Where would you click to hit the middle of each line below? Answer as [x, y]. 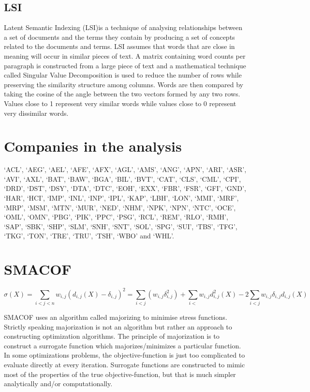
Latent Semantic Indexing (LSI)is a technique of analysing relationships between [123, 27]
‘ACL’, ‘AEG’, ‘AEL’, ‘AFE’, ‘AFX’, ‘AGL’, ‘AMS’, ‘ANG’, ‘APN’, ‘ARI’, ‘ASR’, [125, 169]
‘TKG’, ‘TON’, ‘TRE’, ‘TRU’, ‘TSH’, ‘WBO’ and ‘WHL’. [89, 236]
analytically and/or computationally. [58, 384]
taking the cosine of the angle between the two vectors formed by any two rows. [122, 94]
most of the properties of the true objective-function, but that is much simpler [120, 374]
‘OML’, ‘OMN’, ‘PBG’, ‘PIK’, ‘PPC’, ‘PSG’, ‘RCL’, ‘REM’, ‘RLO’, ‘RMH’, [116, 217]
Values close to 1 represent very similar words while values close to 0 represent [120, 103]
